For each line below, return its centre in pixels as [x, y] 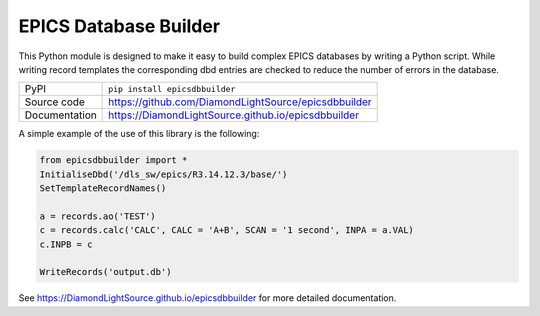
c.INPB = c [66, 244]
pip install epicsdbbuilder [172, 88]
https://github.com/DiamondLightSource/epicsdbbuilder [240, 102]
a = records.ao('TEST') [98, 216]
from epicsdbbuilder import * [113, 160]
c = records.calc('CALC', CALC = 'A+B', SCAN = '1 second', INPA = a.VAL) [227, 230]
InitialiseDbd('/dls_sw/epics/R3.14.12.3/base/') [163, 174]
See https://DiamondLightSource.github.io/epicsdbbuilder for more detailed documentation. [207, 298]
